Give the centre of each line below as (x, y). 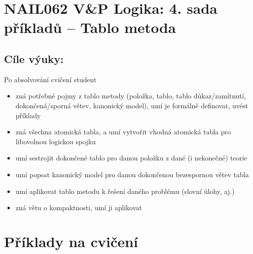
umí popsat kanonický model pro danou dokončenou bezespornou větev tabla (132, 174)
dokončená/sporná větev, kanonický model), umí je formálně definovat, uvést (132, 105)
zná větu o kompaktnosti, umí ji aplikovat (79, 207)
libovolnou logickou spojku (56, 141)
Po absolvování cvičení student (50, 79)
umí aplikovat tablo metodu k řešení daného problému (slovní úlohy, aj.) (125, 191)
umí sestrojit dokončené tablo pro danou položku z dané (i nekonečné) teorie (131, 158)
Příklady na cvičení (71, 241)
